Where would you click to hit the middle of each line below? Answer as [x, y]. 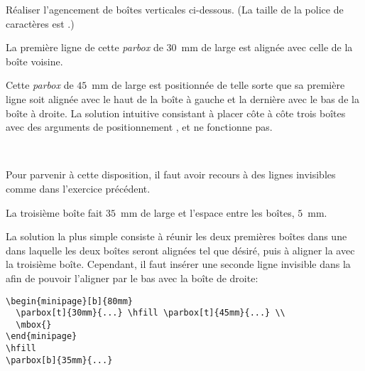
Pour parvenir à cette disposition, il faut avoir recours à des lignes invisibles [171, 174]
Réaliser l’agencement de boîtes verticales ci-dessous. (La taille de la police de [175, 9]
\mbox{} [34, 324]
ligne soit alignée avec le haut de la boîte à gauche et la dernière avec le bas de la [182, 98]
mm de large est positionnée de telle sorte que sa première [218, 85]
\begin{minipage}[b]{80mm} [69, 301]
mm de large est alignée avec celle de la [267, 47]
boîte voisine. [34, 61]
